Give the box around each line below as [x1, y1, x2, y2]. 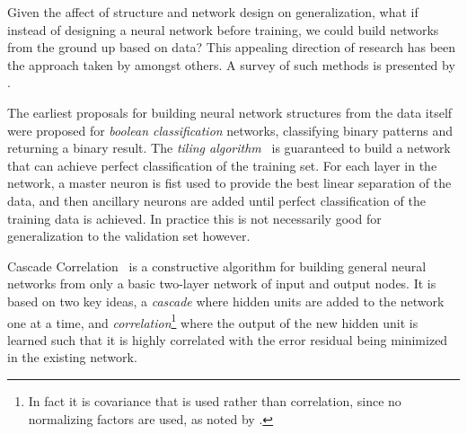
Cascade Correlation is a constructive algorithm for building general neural [7, 256, 427, 275]
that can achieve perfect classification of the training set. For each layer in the [7, 155, 437, 174]
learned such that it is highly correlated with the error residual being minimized [7, 330, 448, 349]
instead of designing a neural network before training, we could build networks [7, 20, 439, 39]
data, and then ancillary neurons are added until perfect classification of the [7, 190, 426, 209]
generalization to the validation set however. [7, 226, 251, 245]
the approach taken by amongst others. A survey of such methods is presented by [7, 55, 455, 74]
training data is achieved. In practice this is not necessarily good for [7, 208, 382, 227]
